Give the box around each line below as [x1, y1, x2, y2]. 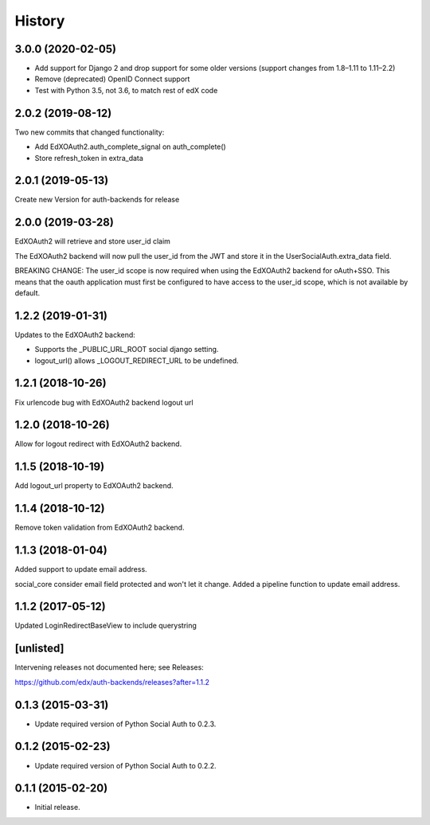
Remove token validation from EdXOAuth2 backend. [14, 522, 185, 533]
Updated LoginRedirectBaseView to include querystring [14, 621, 197, 631]
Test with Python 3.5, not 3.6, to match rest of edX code [34, 85, 218, 95]
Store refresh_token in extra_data [34, 153, 143, 162]
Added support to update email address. [14, 565, 147, 574]
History [14, 12, 65, 29]
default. [14, 287, 41, 298]
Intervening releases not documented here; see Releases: [14, 663, 205, 672]
